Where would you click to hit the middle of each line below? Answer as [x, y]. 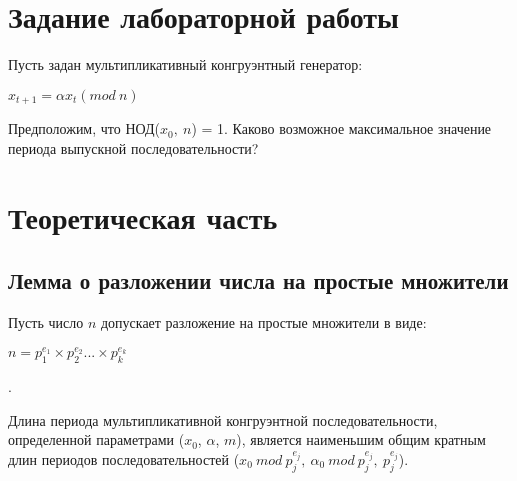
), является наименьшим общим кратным [361, 439]
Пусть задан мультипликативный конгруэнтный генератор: [185, 64]
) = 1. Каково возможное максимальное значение [341, 128]
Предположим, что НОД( [84, 128]
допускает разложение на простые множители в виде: [263, 321]
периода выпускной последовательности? [133, 147]
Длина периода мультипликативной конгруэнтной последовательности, [223, 419]
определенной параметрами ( [96, 439]
